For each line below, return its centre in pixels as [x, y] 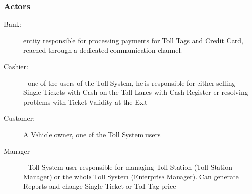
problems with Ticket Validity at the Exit [86, 101]
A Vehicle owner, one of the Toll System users [92, 134]
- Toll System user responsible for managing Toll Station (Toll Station [128, 167]
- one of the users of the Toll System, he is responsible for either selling [129, 82]
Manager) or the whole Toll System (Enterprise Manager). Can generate [131, 176]
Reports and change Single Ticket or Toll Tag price [100, 186]
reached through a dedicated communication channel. [103, 50]
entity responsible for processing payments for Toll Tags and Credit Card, [133, 40]
